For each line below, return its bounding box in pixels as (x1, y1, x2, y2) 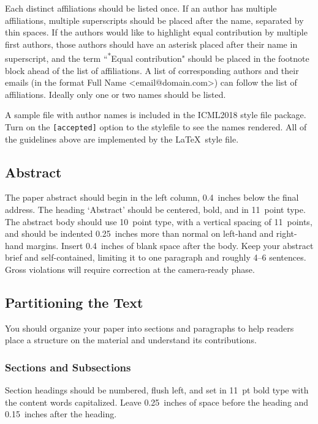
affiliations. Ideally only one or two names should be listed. (5, 87, 226, 100)
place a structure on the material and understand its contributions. (5, 333, 257, 346)
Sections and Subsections (5, 359, 131, 374)
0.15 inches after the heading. (5, 407, 117, 420)
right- (276, 227, 297, 240)
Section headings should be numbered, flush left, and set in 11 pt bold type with (5, 384, 309, 396)
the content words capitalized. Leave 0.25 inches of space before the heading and (5, 395, 309, 408)
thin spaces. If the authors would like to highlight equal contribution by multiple (5, 26, 308, 39)
